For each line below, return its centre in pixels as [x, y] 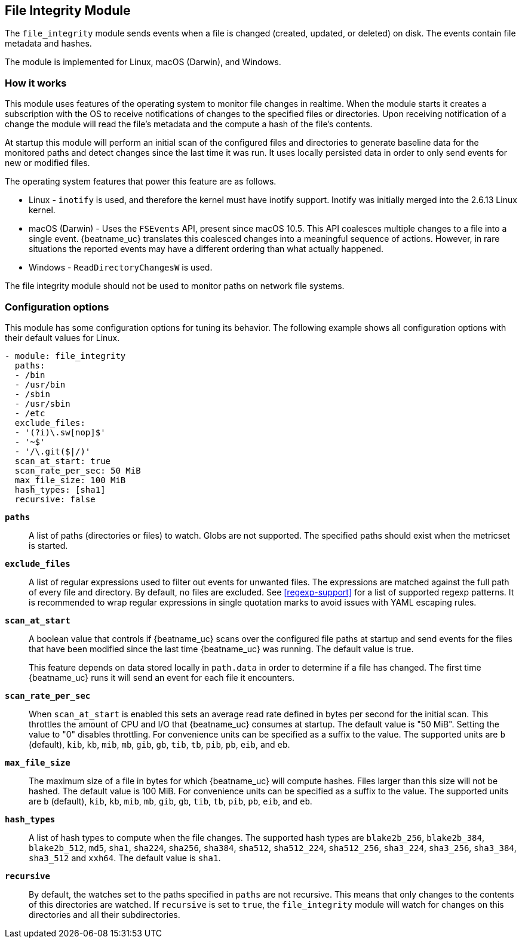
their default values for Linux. [62, 337]
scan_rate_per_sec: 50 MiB [78, 470]
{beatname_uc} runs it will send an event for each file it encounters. [162, 677]
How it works [36, 83]
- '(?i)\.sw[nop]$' [60, 432]
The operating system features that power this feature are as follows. [141, 182]
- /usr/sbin [42, 403]
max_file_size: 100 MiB [70, 480]
